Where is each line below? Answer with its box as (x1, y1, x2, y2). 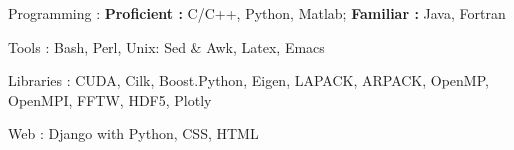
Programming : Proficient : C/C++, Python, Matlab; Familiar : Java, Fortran (8, 3, 506, 23)
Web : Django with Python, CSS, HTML (8, 123, 259, 144)
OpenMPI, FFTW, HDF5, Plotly (8, 89, 212, 110)
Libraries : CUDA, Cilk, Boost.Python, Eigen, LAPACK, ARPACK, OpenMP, (8, 70, 489, 91)
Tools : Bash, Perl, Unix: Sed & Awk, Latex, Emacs (8, 36, 325, 57)
